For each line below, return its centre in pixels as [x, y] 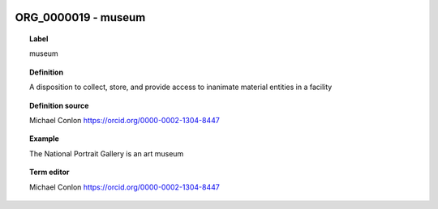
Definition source [59, 105]
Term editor [49, 172]
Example [45, 139]
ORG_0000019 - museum [80, 17]
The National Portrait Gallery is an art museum [107, 153]
